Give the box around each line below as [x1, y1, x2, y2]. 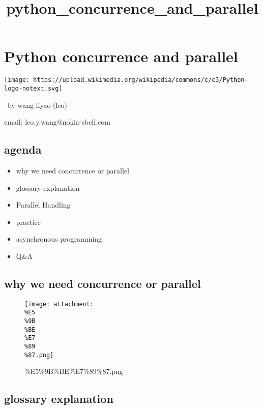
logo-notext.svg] [4, 84, 63, 92]
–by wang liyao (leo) [4, 99, 68, 110]
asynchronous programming [16, 233, 102, 244]
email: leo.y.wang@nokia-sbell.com [4, 116, 110, 127]
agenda [4, 141, 42, 157]
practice [16, 216, 41, 227]
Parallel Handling [16, 199, 71, 210]
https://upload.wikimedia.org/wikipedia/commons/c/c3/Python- [33, 76, 248, 84]
